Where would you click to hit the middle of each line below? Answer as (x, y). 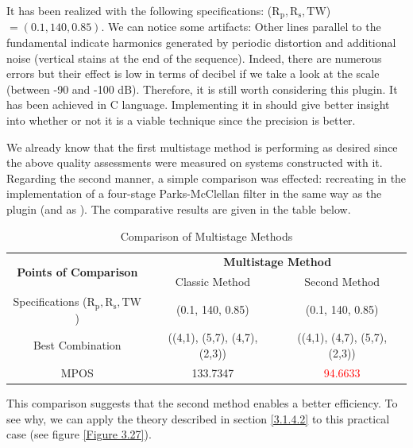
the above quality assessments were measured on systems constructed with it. (195, 162)
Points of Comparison (77, 271)
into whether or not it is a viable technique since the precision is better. (181, 120)
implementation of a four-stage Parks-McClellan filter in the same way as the (194, 193)
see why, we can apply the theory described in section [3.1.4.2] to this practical (198, 418)
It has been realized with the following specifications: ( (139, 10)
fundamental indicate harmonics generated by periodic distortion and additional (201, 42)
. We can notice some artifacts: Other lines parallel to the (241, 27)
